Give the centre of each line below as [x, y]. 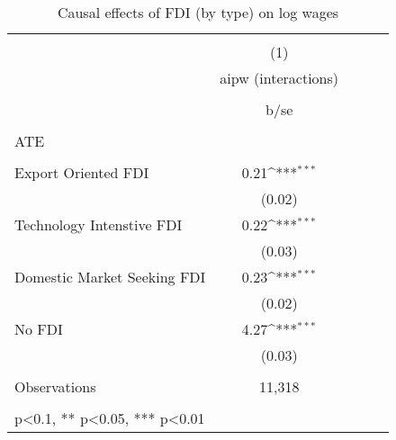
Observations [55, 386]
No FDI [39, 329]
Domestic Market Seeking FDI [110, 277]
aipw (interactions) [279, 78]
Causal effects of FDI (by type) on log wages [198, 12]
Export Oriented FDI [82, 172]
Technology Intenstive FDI [99, 224]
